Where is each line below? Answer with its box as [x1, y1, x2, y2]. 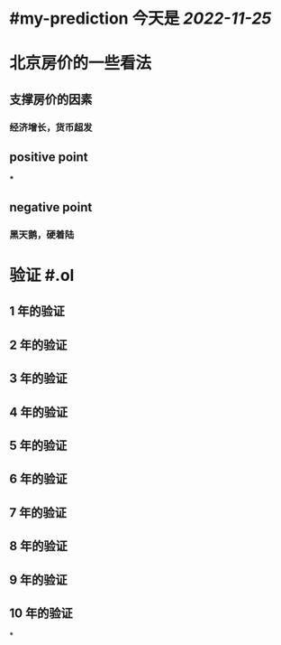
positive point [9, 150, 88, 165]
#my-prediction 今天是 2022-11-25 [9, 8, 272, 29]
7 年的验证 [9, 505, 68, 520]
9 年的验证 [9, 572, 68, 587]
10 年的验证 [9, 605, 74, 621]
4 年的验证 [9, 404, 68, 420]
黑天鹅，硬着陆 [9, 228, 75, 240]
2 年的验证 [9, 337, 68, 352]
